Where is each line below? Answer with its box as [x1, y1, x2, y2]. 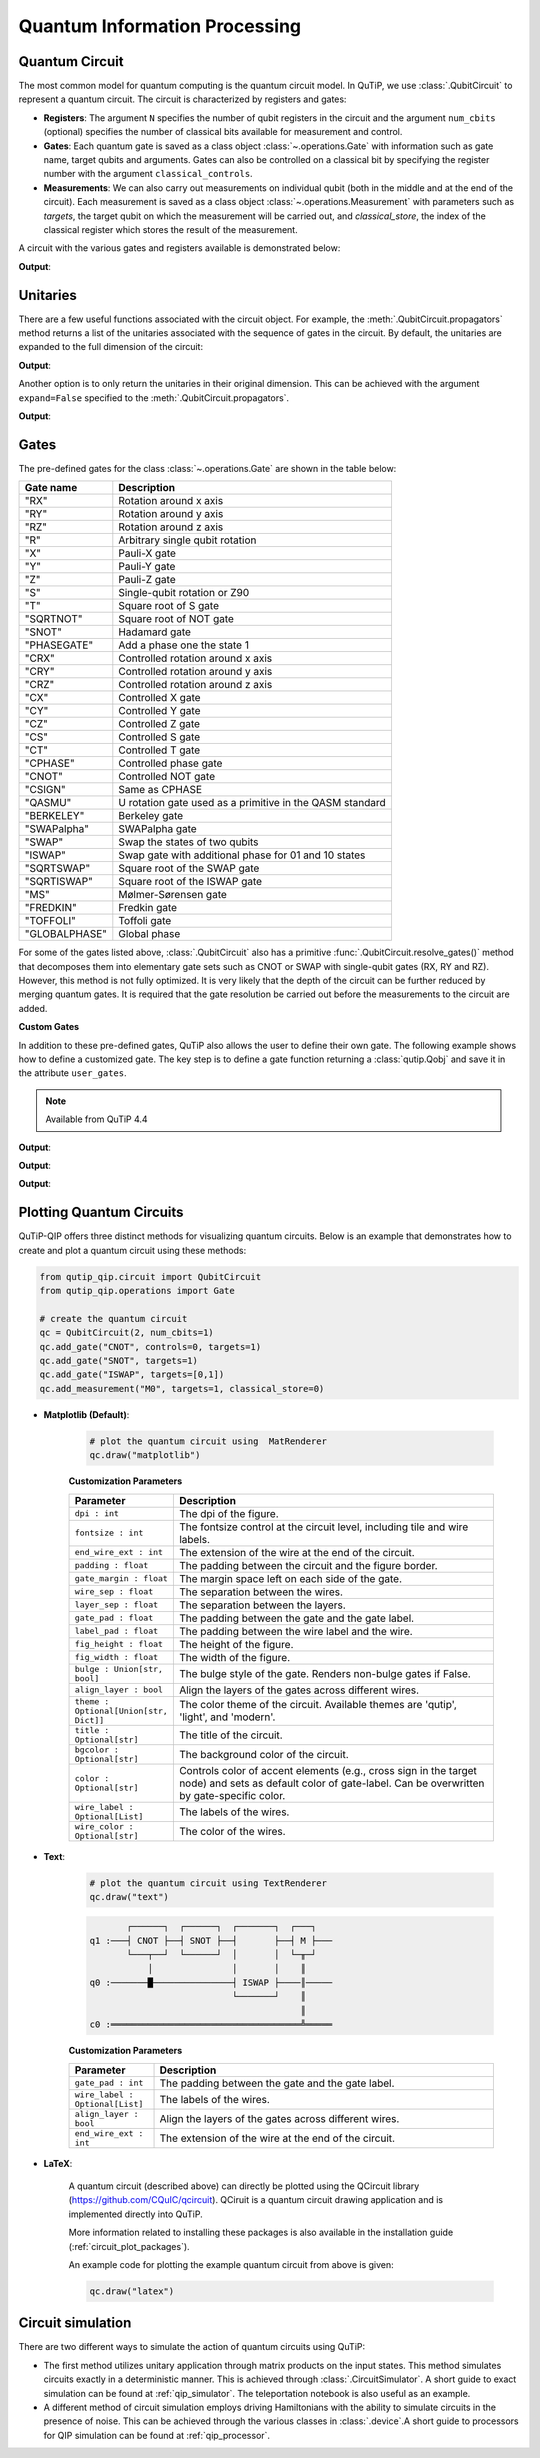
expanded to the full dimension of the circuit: [18, 341, 204, 353]
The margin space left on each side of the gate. [178, 1571, 402, 1585]
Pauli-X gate [118, 546, 177, 560]
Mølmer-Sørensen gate [118, 888, 227, 902]
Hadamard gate [118, 625, 192, 639]
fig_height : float [74, 1639, 164, 1650]
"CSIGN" [24, 783, 66, 797]
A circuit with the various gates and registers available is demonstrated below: [18, 242, 341, 254]
